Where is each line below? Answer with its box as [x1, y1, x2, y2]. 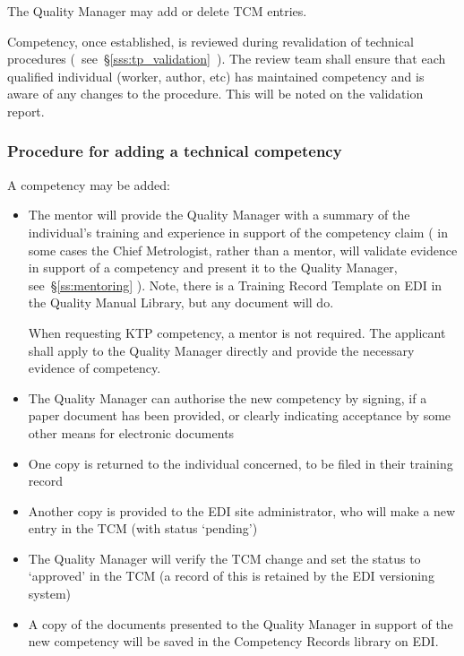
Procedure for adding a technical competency [7, 140, 342, 162]
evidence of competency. [28, 358, 161, 377]
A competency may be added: [7, 175, 170, 194]
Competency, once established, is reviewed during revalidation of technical [7, 31, 414, 50]
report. [7, 101, 45, 120]
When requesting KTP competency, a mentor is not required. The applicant [28, 323, 446, 341]
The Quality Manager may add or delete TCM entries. [7, 2, 307, 20]
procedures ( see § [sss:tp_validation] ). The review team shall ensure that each [7, 49, 446, 68]
